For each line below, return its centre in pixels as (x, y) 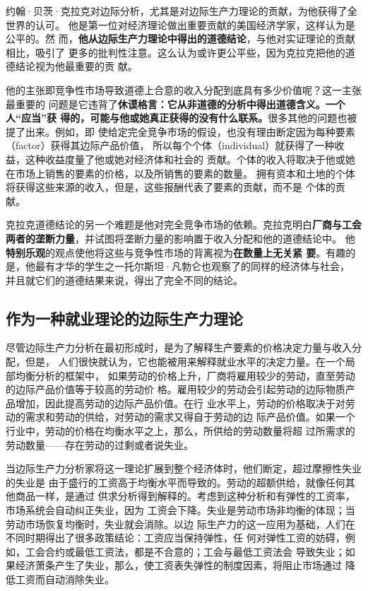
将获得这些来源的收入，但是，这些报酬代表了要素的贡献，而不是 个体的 (171, 187)
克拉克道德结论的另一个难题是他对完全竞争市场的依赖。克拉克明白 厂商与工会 (184, 224)
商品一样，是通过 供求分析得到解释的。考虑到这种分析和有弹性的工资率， (185, 496)
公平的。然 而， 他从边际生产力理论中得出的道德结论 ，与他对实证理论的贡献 (180, 39)
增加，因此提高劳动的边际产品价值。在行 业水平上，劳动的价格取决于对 (180, 403)
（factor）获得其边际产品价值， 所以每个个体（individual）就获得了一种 (170, 145)
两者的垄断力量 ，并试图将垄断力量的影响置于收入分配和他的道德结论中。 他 (180, 238)
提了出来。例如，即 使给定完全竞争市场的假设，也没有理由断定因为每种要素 (180, 131)
